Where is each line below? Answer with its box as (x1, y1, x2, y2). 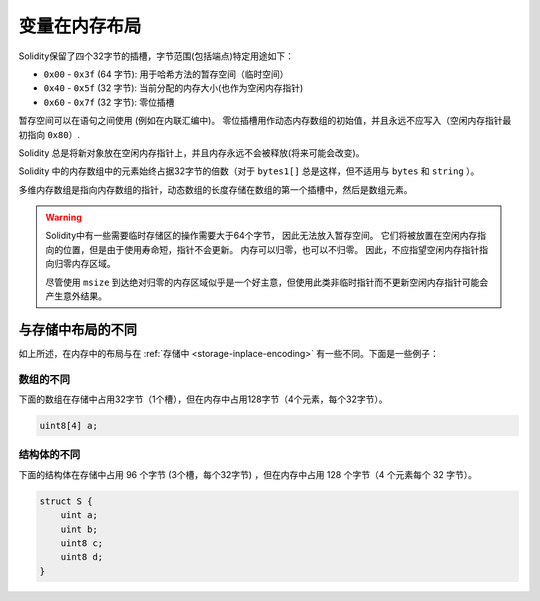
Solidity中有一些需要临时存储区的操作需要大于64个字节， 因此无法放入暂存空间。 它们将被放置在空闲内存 (45, 230, 478, 242)
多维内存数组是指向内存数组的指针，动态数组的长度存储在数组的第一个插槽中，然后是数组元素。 (18, 183, 413, 195)
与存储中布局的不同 (18, 321, 137, 338)
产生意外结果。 (45, 290, 107, 302)
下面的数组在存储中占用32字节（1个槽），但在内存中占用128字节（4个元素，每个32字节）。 (18, 393, 389, 405)
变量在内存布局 (18, 15, 142, 37)
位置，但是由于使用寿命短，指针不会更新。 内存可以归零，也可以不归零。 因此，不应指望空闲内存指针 (62, 243, 480, 255)
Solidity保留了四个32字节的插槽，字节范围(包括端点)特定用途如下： (18, 50, 295, 62)
